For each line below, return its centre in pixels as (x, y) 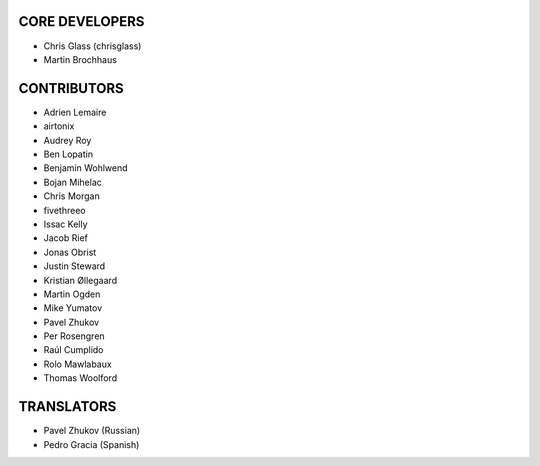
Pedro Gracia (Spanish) (91, 444)
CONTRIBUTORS (71, 88)
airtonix (59, 126)
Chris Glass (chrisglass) (92, 46)
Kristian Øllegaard (80, 280)
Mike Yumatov (73, 308)
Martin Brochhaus (80, 59)
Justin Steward (74, 266)
